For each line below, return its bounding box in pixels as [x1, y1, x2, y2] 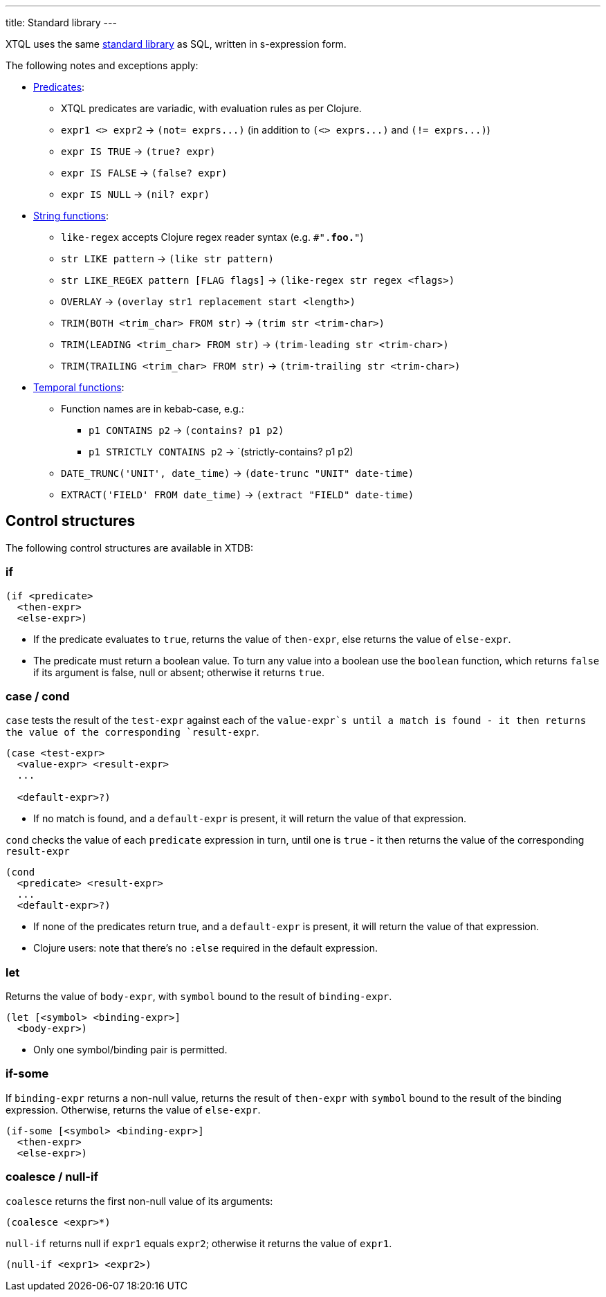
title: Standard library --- [6, 17, 117, 28]
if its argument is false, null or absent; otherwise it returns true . [33, 666, 324, 678]
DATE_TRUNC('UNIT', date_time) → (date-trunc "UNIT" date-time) [61, 467, 414, 479]
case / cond [6, 689, 70, 703]
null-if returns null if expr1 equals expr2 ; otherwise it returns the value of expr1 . [6, 1237, 392, 1249]
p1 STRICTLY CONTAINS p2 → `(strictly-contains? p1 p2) [89, 446, 353, 457]
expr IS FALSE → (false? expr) [61, 167, 228, 179]
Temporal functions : [33, 381, 125, 393]
